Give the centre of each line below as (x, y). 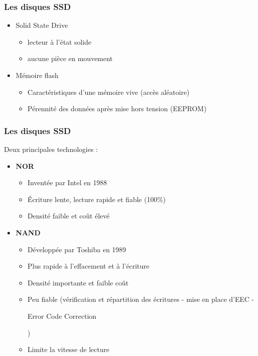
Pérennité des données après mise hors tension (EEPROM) (117, 108)
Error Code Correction (62, 316)
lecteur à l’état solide (60, 41)
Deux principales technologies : (51, 149)
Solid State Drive (42, 25)
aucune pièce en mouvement (70, 58)
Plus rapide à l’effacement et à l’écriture (88, 266)
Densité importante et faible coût (78, 282)
